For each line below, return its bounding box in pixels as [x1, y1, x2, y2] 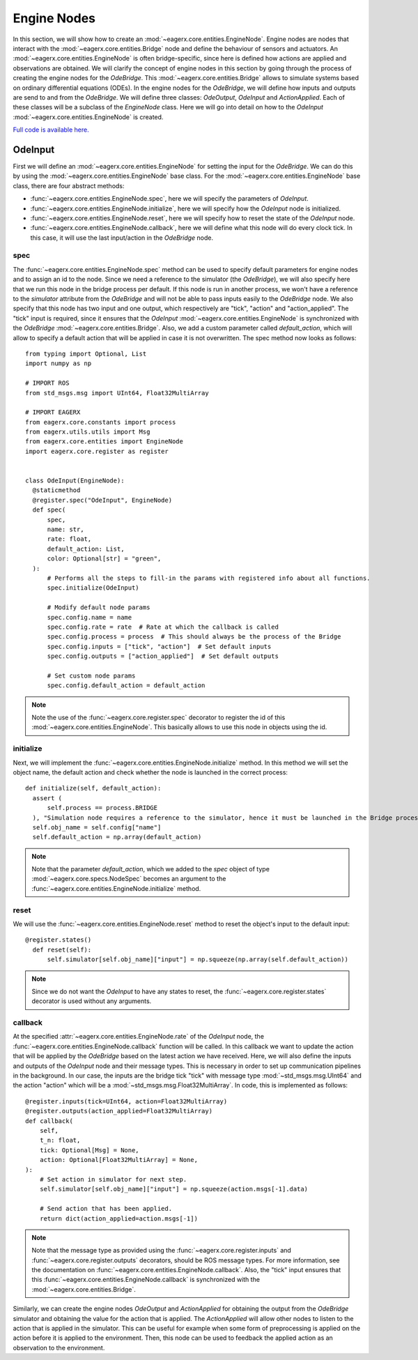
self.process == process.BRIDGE [47, 804, 158, 812]
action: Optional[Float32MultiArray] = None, [39, 1156, 199, 1164]
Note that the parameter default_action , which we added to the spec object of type [31, 865, 270, 873]
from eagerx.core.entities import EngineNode [25, 438, 184, 445]
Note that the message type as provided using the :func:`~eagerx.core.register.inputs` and [31, 1246, 292, 1255]
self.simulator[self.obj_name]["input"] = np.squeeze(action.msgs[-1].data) [39, 1185, 309, 1193]
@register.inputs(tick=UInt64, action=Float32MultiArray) [25, 1097, 228, 1105]
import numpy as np [25, 360, 92, 367]
